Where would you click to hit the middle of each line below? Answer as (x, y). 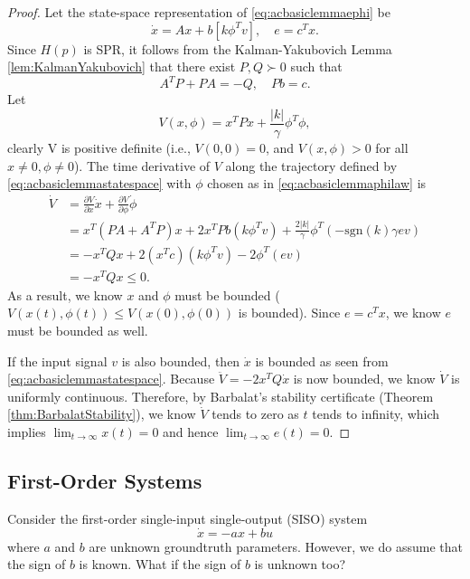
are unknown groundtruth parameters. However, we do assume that (276, 546)
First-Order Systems (105, 480)
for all (392, 147)
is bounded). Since (289, 313)
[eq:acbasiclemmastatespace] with (99, 183)
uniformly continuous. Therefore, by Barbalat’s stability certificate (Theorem (221, 396)
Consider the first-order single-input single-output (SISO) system (188, 518)
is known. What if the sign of (160, 564)
